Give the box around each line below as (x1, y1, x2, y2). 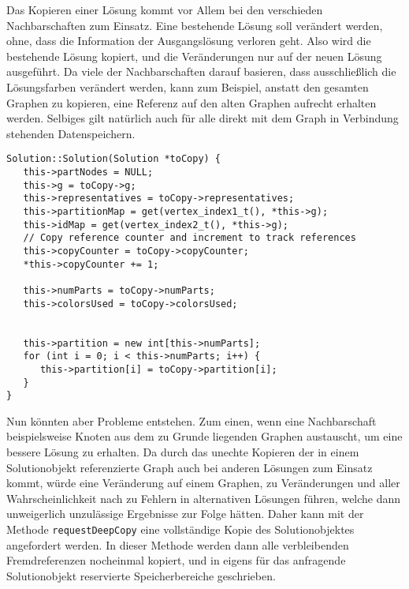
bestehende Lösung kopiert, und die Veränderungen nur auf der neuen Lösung (6, 47, 382, 64)
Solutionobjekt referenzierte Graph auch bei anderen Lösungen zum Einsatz (6, 459, 373, 475)
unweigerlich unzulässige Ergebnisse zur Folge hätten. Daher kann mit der (6, 505, 364, 522)
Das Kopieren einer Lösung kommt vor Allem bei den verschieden (6, 2, 323, 17)
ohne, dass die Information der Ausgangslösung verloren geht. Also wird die (6, 32, 371, 49)
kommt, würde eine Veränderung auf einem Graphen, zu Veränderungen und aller (6, 475, 400, 491)
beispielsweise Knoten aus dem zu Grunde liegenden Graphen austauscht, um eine (6, 428, 403, 445)
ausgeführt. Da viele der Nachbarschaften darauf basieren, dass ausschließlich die (6, 63, 396, 80)
